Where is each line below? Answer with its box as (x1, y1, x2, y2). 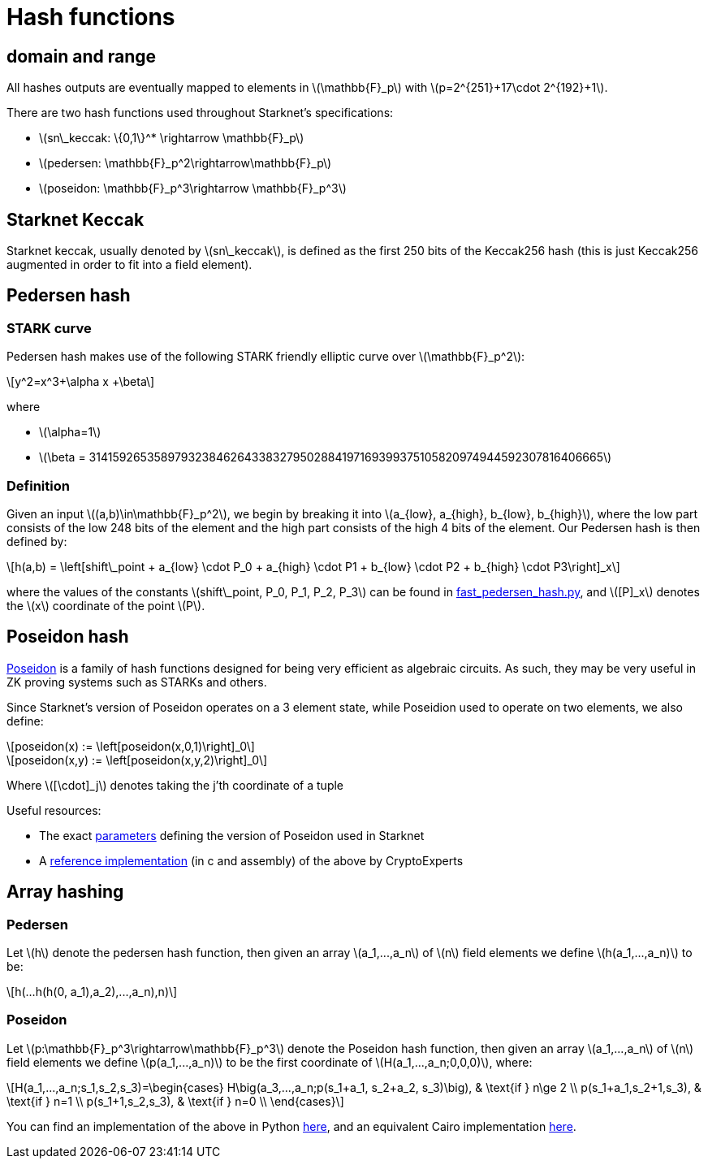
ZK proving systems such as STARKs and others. (6, 674, 267, 689)
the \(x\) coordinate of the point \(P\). (6, 598, 205, 613)
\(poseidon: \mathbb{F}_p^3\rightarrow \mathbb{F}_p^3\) (39, 181, 347, 196)
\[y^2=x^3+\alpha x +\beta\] (6, 375, 155, 389)
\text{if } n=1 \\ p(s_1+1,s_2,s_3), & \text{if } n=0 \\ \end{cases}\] (6, 1094, 344, 1108)
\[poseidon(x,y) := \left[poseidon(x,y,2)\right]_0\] (6, 752, 268, 767)
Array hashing (6, 881, 124, 903)
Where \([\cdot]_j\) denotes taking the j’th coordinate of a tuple (6, 777, 344, 792)
